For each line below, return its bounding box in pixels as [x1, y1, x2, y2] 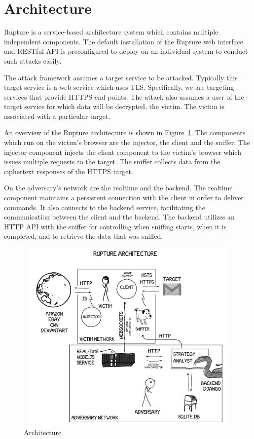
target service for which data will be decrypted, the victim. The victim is [4, 101, 225, 111]
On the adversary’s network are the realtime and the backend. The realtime [4, 183, 233, 193]
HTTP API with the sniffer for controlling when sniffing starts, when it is [4, 221, 227, 231]
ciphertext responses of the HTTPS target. [4, 166, 133, 176]
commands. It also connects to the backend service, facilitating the [4, 202, 205, 212]
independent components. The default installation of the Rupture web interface [4, 36, 244, 46]
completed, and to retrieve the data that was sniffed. [4, 231, 163, 241]
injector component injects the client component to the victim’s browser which [4, 146, 241, 157]
